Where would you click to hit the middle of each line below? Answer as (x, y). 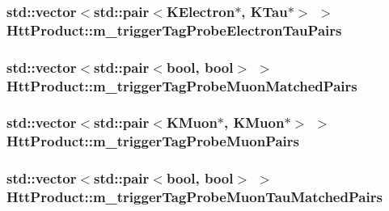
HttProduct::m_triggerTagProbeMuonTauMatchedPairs (194, 197)
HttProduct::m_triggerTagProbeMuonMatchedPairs (182, 85)
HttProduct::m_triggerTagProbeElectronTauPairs (174, 30)
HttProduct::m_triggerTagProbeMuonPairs (153, 141)
